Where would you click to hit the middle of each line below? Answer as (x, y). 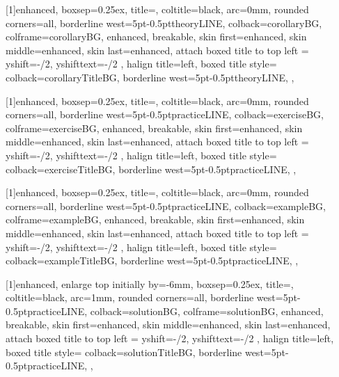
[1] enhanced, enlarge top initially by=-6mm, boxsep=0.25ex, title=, (150, 283)
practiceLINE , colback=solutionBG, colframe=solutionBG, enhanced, (175, 311)
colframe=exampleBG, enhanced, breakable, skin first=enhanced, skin (155, 219)
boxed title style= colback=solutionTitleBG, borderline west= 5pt (145, 352)
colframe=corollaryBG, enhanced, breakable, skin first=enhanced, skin (156, 37)
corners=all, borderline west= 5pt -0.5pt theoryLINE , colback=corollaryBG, (164, 23)
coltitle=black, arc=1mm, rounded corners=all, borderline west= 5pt (151, 297)
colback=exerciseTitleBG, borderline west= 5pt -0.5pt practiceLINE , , (151, 169)
